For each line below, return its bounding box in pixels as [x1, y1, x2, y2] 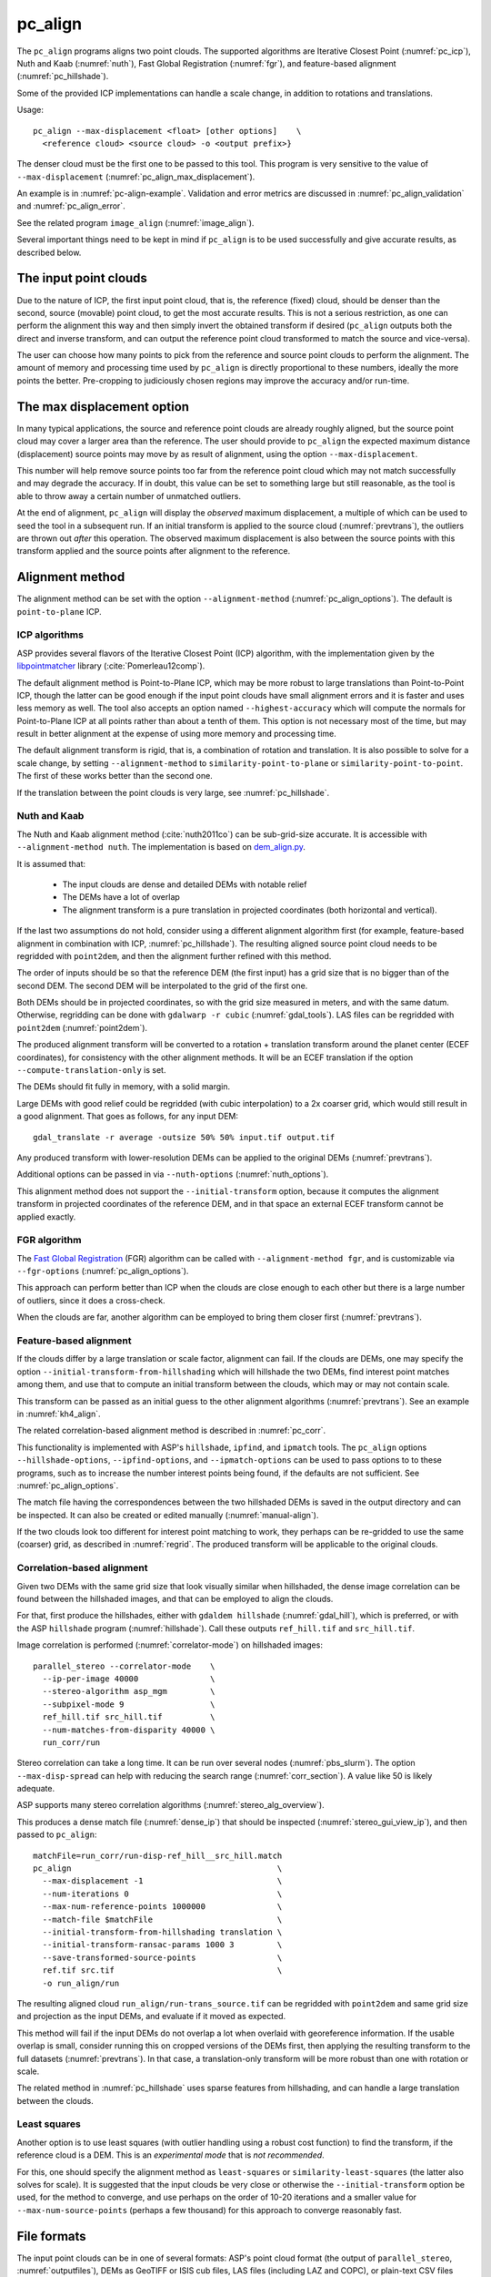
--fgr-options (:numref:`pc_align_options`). [16, 1266, 189, 1277]
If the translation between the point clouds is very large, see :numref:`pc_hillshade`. [16, 787, 330, 798]
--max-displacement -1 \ [42, 1876, 283, 1886]
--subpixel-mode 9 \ [42, 1699, 215, 1710]
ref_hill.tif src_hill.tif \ [42, 1712, 215, 1722]
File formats [16, 2228, 86, 2244]
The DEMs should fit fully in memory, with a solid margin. [16, 1081, 231, 1092]
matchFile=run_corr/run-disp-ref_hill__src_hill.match [33, 1850, 283, 1861]
